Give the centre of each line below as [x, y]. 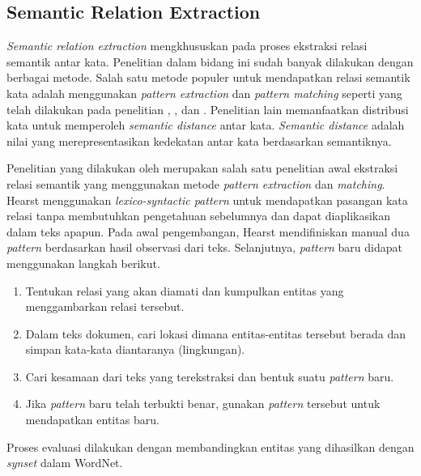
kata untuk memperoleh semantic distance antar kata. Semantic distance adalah [206, 125]
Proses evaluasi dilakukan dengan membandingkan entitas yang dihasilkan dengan [210, 446]
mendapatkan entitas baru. [92, 420]
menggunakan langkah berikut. [83, 263]
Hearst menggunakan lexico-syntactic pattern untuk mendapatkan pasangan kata [207, 200]
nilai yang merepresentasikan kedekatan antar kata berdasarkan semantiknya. [199, 140]
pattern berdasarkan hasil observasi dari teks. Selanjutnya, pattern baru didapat [204, 247]
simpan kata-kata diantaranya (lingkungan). [135, 349]
